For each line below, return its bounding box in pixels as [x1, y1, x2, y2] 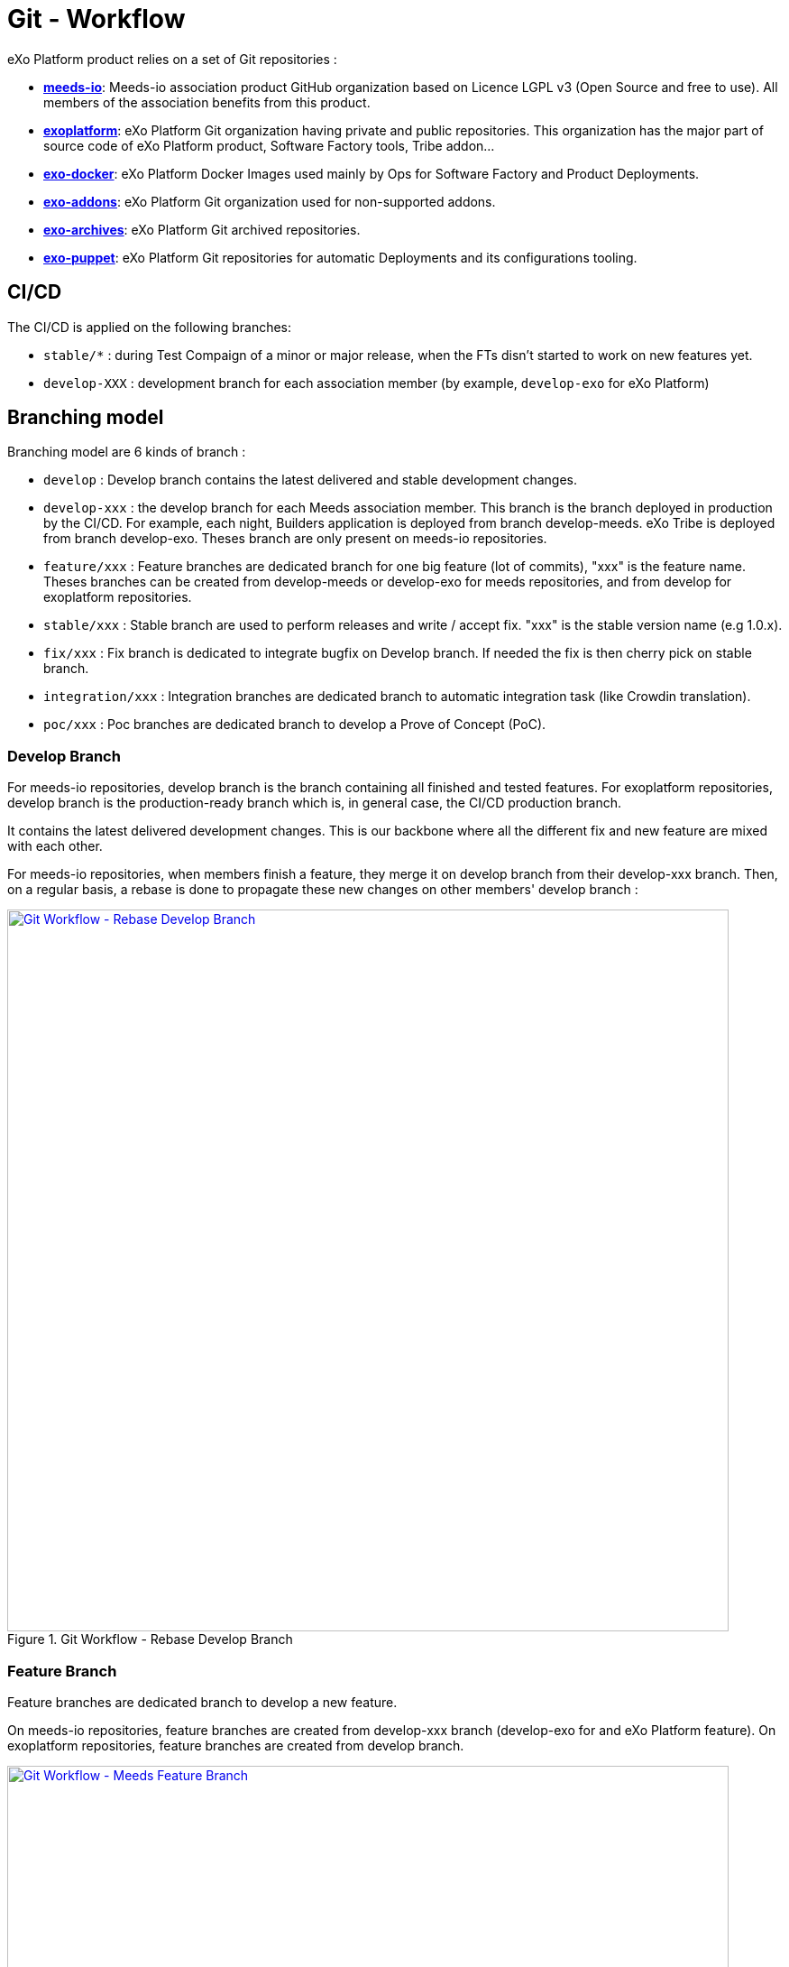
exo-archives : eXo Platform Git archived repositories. [43, 221, 361, 237]
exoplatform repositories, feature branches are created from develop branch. [7, 1737, 464, 1753]
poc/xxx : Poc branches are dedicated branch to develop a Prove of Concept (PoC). [43, 716, 546, 733]
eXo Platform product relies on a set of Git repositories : [7, 51, 337, 67]
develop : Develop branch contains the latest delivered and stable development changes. [43, 472, 577, 488]
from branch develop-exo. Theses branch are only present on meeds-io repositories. [43, 531, 547, 547]
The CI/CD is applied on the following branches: [7, 319, 292, 335]
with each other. [7, 838, 103, 854]
